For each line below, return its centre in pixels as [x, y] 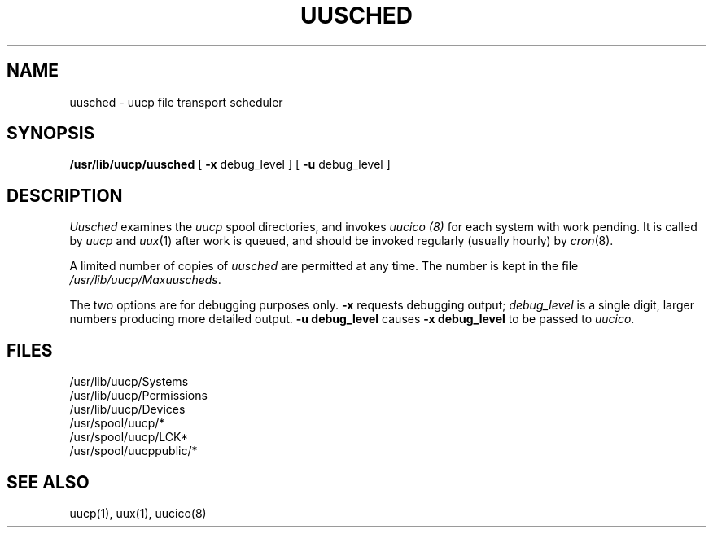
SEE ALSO [48, 482]
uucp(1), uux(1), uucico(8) [138, 513]
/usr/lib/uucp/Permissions [138, 396]
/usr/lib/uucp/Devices [127, 409]
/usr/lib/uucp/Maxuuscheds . [145, 280]
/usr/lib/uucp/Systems [129, 382]
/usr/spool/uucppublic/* [133, 451]
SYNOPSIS [51, 133]
